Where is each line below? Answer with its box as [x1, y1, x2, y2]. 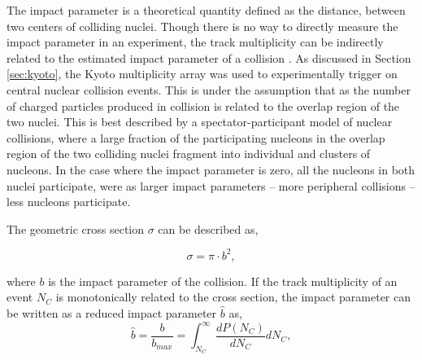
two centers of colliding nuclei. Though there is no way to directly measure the [7, 17, 398, 34]
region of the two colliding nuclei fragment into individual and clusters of [7, 145, 371, 162]
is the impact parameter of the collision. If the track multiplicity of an [48, 272, 398, 289]
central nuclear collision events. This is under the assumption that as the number [7, 81, 411, 98]
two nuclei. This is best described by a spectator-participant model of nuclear [7, 113, 393, 130]
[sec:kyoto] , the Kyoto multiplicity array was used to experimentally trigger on [7, 65, 398, 82]
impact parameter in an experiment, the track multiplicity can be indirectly [7, 33, 384, 50]
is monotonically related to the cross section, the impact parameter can [55, 288, 411, 305]
